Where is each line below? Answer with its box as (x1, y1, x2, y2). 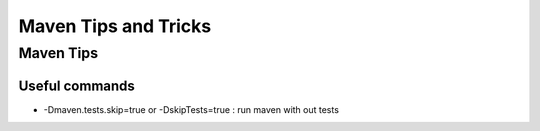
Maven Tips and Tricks (18, 15, 212, 37)
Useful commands (18, 77, 135, 94)
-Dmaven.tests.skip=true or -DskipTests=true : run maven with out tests (43, 103, 340, 115)
